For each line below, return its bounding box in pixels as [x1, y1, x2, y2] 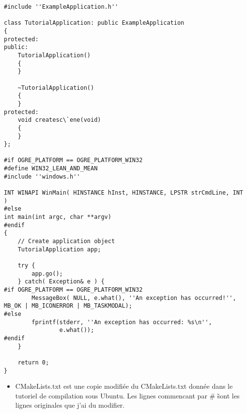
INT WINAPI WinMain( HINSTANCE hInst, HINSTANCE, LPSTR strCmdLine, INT [4, 189, 243, 197]
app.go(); [31, 270, 63, 277]
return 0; [17, 359, 49, 366]
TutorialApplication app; [17, 246, 101, 253]
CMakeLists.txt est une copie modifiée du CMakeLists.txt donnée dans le [15, 381, 233, 391]
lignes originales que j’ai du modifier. [15, 400, 125, 410]
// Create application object [17, 238, 115, 245]
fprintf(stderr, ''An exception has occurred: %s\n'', [31, 318, 212, 326]
